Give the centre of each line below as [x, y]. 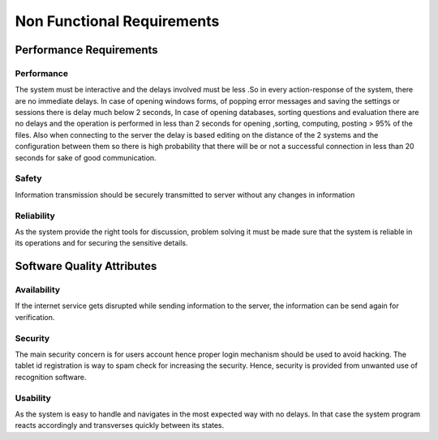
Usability [33, 398]
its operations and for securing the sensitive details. [101, 243]
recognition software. [51, 377]
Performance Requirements [86, 50]
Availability [38, 290]
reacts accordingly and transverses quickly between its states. [120, 425]
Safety [28, 178]
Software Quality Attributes [86, 266]
